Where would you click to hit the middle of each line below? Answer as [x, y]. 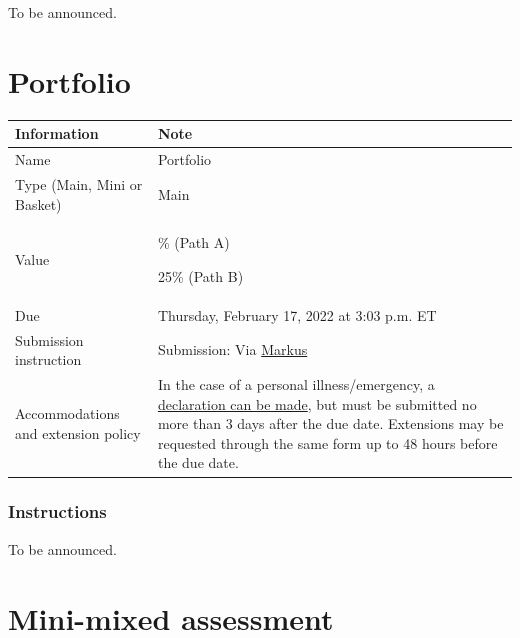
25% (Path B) [200, 275]
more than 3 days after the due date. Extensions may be [330, 423]
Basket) [38, 203]
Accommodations [67, 413]
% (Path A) [193, 242]
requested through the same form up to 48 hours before [327, 442]
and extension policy [78, 433]
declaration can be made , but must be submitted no [317, 403]
